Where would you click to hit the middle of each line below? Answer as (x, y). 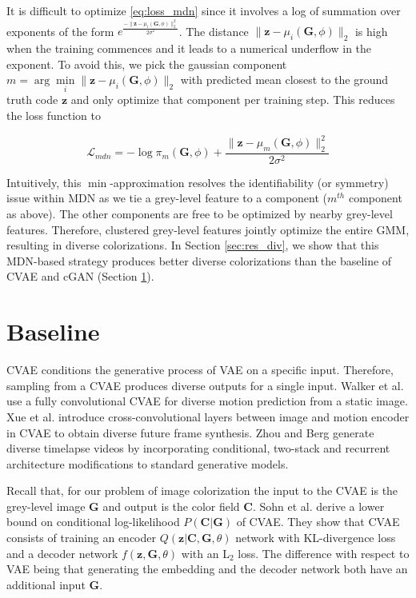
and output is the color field (171, 506)
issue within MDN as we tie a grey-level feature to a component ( (167, 198)
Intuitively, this (44, 182)
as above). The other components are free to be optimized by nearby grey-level (200, 214)
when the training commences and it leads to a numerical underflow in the (189, 48)
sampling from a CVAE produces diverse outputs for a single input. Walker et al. (205, 385)
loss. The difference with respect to (324, 553)
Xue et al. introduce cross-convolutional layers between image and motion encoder (208, 416)
